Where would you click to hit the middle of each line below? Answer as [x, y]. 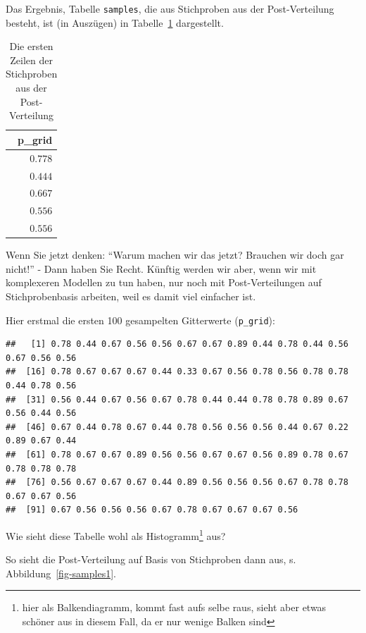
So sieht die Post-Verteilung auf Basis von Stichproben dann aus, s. [151, 559]
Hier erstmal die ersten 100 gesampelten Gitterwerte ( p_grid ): [140, 320]
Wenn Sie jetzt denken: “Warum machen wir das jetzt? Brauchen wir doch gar [175, 255]
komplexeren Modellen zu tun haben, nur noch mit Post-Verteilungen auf [164, 282]
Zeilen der [31, 60]
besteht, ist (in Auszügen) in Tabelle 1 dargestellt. [115, 22]
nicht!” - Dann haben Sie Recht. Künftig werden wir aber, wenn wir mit [161, 268]
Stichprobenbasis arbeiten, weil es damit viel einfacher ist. [131, 296]
